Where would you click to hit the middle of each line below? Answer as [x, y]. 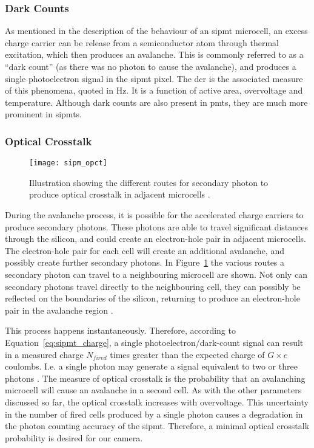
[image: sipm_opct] [68, 163]
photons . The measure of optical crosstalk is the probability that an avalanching [155, 378]
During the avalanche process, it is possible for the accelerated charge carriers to [154, 215]
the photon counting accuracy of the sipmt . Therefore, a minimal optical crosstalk [157, 426]
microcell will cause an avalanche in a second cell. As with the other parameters [153, 390]
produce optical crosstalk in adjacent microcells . [120, 194]
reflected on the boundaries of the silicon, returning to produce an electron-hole [152, 298]
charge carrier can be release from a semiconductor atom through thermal [142, 42]
